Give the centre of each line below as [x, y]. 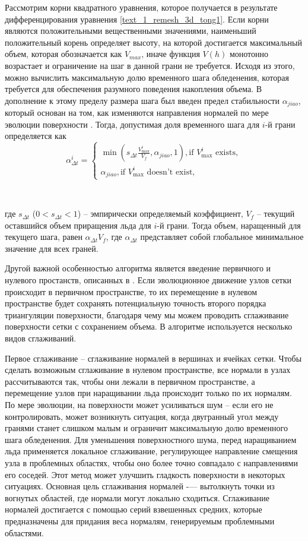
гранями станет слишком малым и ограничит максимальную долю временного [146, 428]
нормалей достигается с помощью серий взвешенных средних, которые [134, 509]
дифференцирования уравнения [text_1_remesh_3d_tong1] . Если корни [137, 19]
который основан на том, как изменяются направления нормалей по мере [137, 113]
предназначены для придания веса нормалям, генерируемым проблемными [140, 521]
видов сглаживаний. [41, 338]
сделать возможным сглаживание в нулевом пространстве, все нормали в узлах [148, 370]
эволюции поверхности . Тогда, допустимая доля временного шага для [132, 124]
